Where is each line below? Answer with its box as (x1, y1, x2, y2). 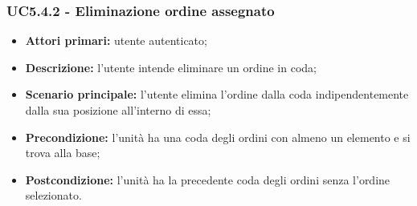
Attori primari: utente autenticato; (25, 32, 207, 49)
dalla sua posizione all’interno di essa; (25, 102, 211, 118)
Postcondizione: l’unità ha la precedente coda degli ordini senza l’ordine (25, 171, 390, 188)
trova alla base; (25, 144, 100, 161)
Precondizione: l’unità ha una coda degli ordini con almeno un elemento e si (25, 128, 411, 145)
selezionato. (25, 187, 82, 204)
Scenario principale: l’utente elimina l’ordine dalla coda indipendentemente (25, 86, 409, 103)
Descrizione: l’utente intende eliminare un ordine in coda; (25, 59, 317, 75)
